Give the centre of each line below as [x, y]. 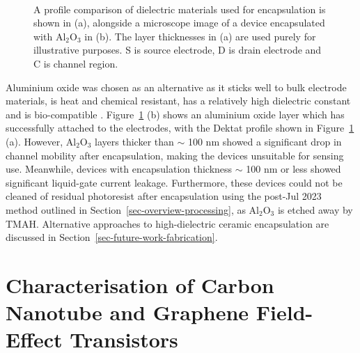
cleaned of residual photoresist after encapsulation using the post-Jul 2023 [164, 196]
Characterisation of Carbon [140, 284]
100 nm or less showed [294, 169]
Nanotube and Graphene [127, 312]
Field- [284, 312]
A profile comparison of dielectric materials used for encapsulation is [180, 9]
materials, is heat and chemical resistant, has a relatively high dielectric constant [178, 101]
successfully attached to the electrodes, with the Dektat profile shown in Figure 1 [180, 128]
